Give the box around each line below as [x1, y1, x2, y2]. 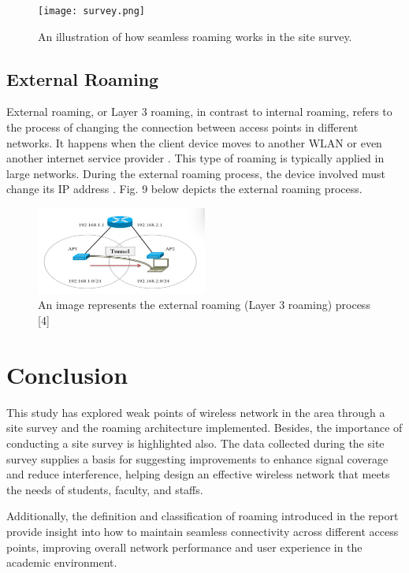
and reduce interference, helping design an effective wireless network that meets [6, 466, 390, 482]
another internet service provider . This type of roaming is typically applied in [6, 150, 385, 166]
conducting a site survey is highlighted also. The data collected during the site [6, 434, 385, 451]
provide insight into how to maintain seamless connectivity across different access [6, 523, 399, 539]
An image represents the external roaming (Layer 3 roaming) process [38, 296, 370, 313]
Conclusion [6, 358, 128, 390]
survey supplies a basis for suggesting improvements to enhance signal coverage [6, 450, 389, 467]
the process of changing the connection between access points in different [6, 119, 359, 136]
